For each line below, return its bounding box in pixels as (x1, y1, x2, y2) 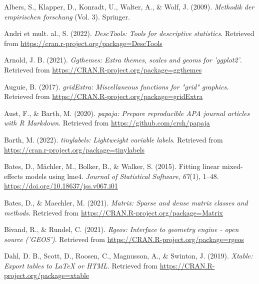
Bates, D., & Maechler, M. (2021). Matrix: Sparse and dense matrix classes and (4, 197, 248, 207)
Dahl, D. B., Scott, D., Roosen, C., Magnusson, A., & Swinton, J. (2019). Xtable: (4, 250, 253, 261)
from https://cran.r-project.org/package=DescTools (4, 37, 162, 48)
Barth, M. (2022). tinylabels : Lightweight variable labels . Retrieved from (4, 134, 223, 144)
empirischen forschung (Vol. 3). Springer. (4, 11, 130, 21)
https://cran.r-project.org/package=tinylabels (4, 144, 145, 154)
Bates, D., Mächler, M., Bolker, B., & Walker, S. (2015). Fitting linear (4, 161, 220, 171)
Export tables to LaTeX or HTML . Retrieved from (4, 260, 158, 270)
